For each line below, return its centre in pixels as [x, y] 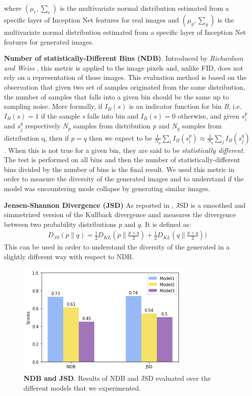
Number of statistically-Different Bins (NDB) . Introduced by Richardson [124, 58]
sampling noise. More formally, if [53, 106]
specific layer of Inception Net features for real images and [91, 20]
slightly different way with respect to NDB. [69, 256]
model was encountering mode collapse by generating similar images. [107, 188]
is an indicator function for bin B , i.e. [185, 106]
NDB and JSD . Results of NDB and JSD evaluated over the [117, 378]
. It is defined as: [166, 224]
